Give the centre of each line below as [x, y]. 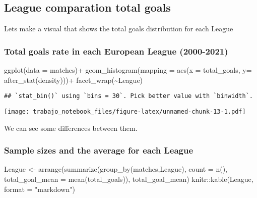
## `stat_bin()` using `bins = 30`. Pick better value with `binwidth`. [128, 96]
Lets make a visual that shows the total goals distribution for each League [119, 29]
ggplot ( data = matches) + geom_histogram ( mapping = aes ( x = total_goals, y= [128, 70]
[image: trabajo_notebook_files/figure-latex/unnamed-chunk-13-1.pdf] [125, 111]
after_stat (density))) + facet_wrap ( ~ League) [74, 80]
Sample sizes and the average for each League [99, 150]
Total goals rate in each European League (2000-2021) [116, 51]
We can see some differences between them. [71, 128]
